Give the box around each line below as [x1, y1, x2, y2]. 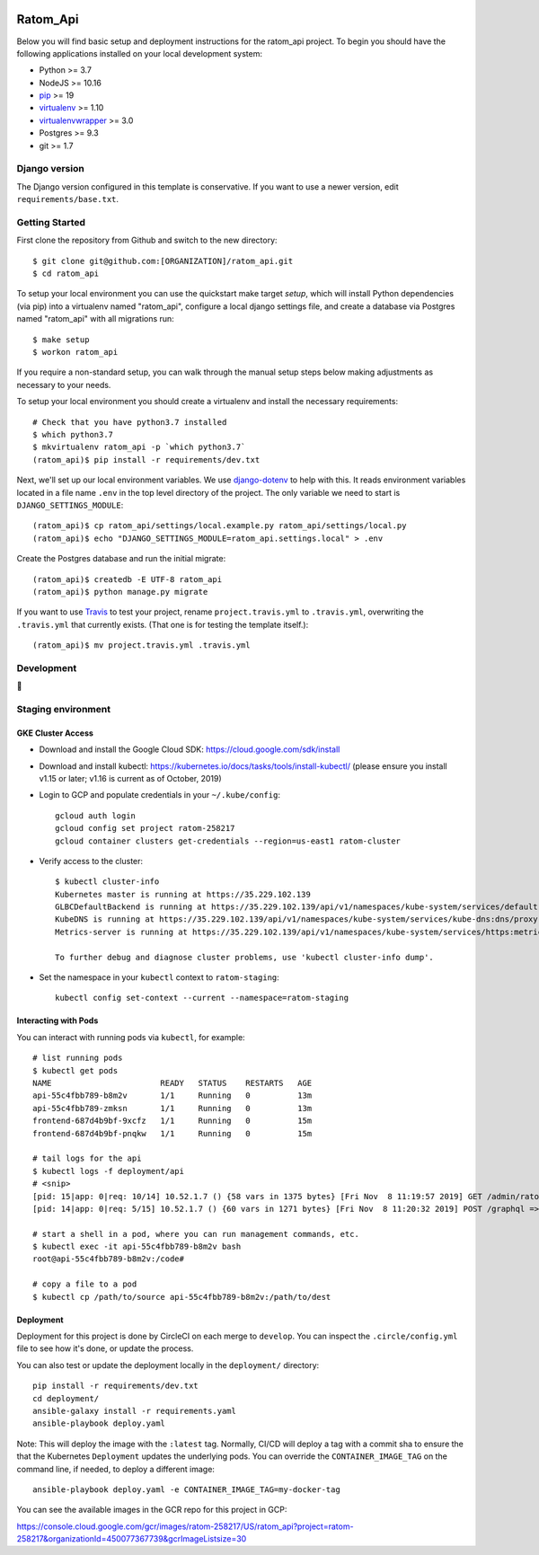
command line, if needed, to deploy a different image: [16, 1463, 216, 1474]
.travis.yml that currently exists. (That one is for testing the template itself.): [16, 619, 309, 630]
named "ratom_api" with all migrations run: [16, 314, 174, 324]
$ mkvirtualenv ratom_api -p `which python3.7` [32, 442, 246, 453]
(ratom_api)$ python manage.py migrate [32, 587, 208, 596]
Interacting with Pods [16, 1015, 99, 1026]
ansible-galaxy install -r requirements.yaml [32, 1406, 237, 1416]
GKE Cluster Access [16, 728, 94, 738]
